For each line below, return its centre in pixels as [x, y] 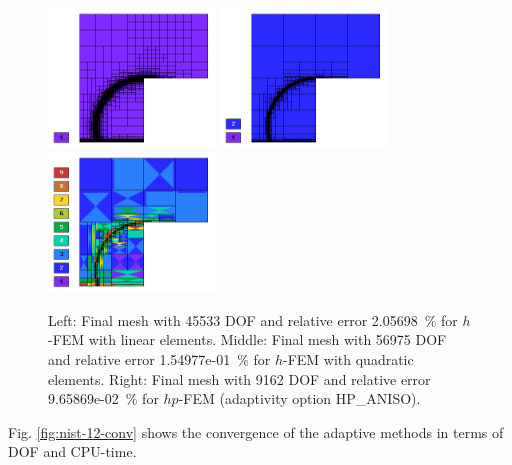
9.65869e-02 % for [103, 398]
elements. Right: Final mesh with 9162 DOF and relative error [239, 378]
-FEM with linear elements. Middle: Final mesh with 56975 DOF [247, 339]
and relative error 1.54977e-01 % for [159, 359]
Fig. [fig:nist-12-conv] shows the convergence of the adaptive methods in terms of [256, 431]
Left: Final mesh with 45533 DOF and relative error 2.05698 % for [253, 319]
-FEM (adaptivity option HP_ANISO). [299, 398]
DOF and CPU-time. [72, 451]
